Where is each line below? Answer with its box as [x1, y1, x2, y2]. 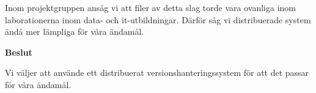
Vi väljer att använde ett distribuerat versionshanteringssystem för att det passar [5, 66, 309, 79]
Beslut [5, 45, 32, 58]
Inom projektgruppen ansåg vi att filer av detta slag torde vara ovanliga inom [5, 1, 296, 13]
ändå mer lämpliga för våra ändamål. [5, 25, 144, 38]
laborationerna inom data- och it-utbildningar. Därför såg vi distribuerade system [5, 13, 311, 26]
